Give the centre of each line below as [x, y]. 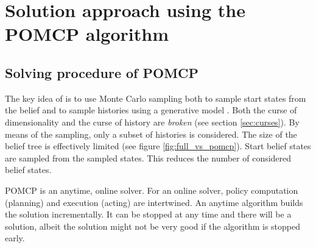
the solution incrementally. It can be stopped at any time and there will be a [148, 214]
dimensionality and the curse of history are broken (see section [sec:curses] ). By [152, 122]
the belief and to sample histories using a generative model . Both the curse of [151, 110]
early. [15, 238]
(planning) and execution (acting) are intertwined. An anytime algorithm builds [154, 202]
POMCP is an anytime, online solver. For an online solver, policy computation [152, 190]
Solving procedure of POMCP [102, 72]
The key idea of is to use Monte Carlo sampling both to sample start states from [156, 98]
